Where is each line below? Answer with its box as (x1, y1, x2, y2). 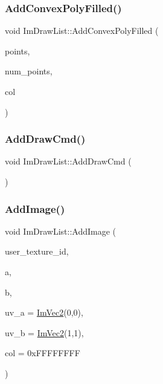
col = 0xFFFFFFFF (5, 347, 80, 359)
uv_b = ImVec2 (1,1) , (5, 326, 84, 339)
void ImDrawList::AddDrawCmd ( (5, 155, 132, 168)
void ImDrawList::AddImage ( (5, 224, 117, 237)
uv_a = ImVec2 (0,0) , (5, 306, 83, 319)
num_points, (5, 65, 53, 77)
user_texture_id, (5, 245, 69, 258)
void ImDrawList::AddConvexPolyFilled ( (5, 24, 159, 37)
